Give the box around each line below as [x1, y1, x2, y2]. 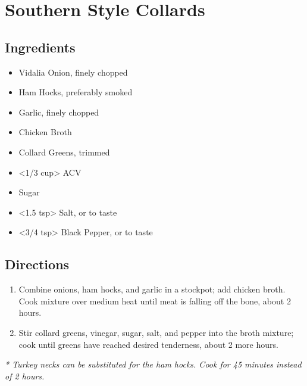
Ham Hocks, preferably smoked [18, 86, 133, 98]
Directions [5, 255, 70, 273]
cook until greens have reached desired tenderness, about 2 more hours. [18, 338, 278, 350]
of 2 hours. [5, 369, 45, 382]
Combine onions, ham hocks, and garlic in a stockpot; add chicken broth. [18, 283, 286, 295]
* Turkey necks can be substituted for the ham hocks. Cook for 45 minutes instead [5, 358, 302, 371]
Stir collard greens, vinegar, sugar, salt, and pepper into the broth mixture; [18, 326, 294, 338]
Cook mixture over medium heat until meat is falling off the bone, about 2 [18, 294, 291, 307]
